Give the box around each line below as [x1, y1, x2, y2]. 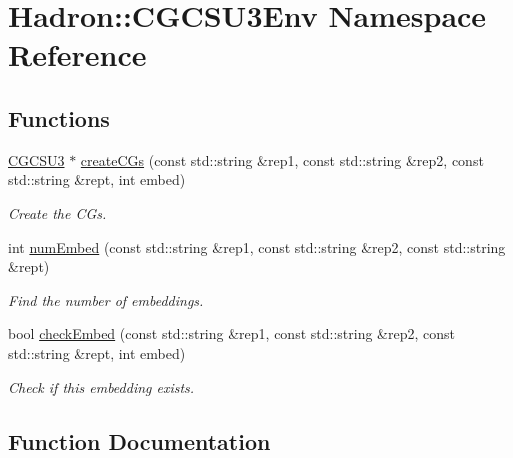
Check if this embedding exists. [8, 376, 195, 397]
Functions [8, 102, 110, 133]
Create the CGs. [8, 202, 107, 223]
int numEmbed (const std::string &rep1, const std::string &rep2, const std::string [8, 236, 506, 257]
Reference [8, 34, 147, 75]
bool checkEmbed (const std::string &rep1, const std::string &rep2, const [8, 323, 455, 344]
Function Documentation [8, 425, 271, 456]
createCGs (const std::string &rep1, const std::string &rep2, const [80, 149, 484, 170]
